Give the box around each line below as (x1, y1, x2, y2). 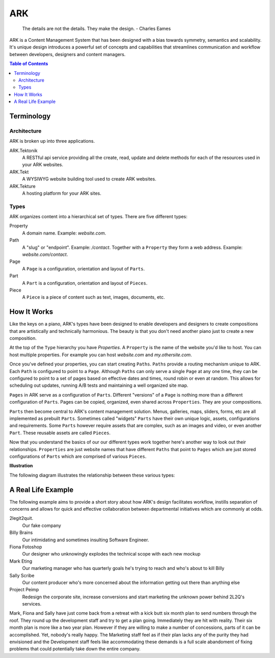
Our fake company (22, 522, 61, 529)
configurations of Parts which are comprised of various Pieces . (9, 453, 147, 459)
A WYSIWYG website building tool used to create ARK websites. (22, 176, 156, 182)
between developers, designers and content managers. (9, 51, 126, 57)
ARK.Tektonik (9, 147, 38, 153)
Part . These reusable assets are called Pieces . (9, 430, 111, 436)
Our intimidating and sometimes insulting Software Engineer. (22, 537, 149, 543)
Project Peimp (9, 587, 39, 593)
